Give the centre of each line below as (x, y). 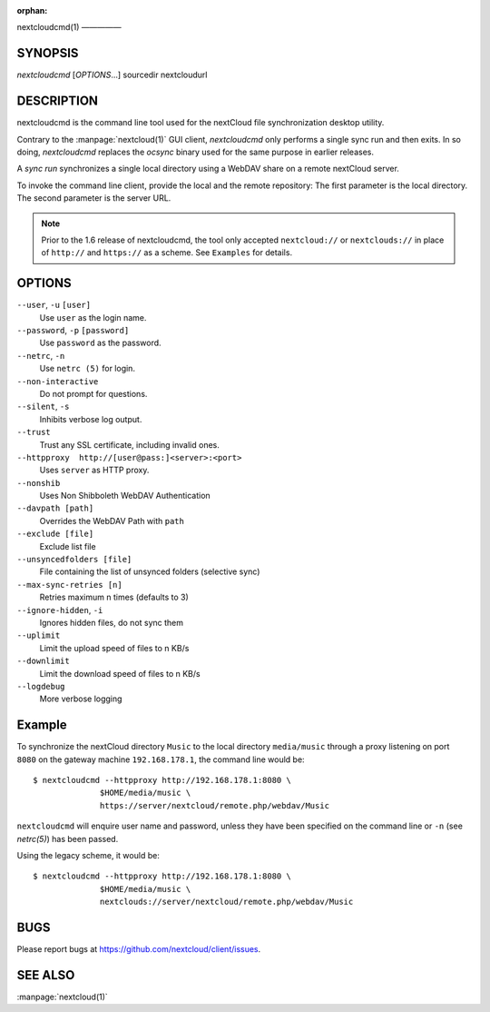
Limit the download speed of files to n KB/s (120, 673)
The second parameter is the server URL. (94, 198)
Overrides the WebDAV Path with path (112, 521)
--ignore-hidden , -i (60, 610)
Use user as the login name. (93, 317)
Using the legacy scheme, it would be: (88, 855)
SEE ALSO (46, 975)
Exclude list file (68, 546)
